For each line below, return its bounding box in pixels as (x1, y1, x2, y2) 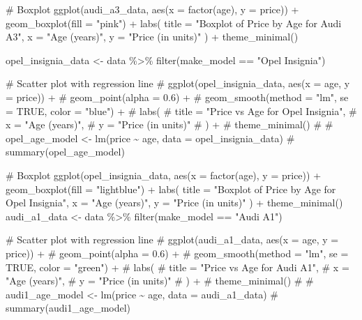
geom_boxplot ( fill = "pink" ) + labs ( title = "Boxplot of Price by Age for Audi (6, 15, 342, 30)
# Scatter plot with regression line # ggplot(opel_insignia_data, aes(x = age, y (6, 76, 350, 91)
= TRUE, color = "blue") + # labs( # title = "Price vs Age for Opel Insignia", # (6, 103, 357, 118)
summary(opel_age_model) (6, 144, 125, 159)
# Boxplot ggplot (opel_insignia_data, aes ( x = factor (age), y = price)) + (6, 167, 322, 182)
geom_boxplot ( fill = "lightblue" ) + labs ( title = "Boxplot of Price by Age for (6, 181, 336, 196)
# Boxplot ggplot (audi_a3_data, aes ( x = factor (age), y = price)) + (6, 2, 299, 16)
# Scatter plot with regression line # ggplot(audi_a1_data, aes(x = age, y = (6, 232, 339, 247)
